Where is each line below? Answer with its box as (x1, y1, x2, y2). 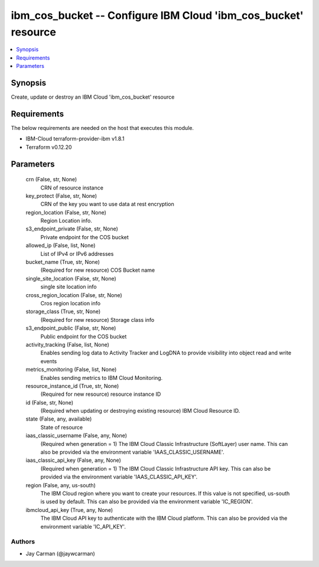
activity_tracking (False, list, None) (25, 341, 109, 348)
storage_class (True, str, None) (25, 308, 101, 315)
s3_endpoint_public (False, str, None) (25, 325, 116, 332)
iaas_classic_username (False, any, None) (25, 432, 127, 439)
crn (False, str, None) (25, 176, 77, 183)
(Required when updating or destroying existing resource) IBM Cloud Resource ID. (40, 408, 240, 415)
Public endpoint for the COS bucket (40, 333, 127, 340)
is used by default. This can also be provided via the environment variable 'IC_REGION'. (40, 498, 253, 505)
